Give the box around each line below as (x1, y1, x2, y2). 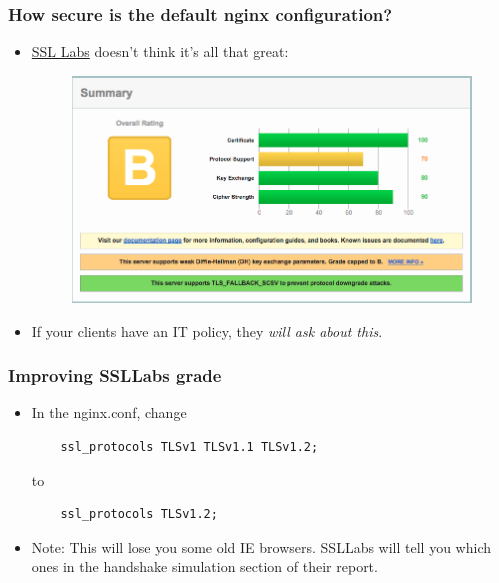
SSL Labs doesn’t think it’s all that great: (31, 41, 289, 62)
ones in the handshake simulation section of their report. (31, 556, 378, 577)
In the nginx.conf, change (31, 402, 187, 423)
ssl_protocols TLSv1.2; (60, 507, 218, 522)
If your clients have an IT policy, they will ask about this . (31, 320, 383, 341)
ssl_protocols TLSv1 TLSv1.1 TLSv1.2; (60, 440, 319, 454)
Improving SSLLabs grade (8, 363, 222, 388)
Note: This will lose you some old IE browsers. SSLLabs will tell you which (31, 536, 491, 557)
